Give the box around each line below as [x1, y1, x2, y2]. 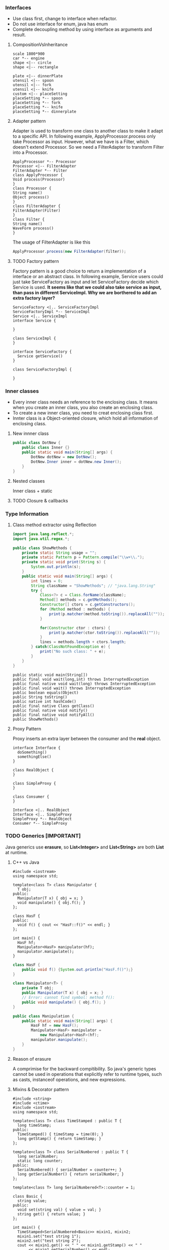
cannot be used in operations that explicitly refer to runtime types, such [12, 1071, 162, 1077]
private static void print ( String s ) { [22, 560, 106, 565]
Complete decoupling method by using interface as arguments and [12, 26, 152, 32]
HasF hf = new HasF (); [31, 1023, 79, 1028]
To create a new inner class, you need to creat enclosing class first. [12, 410, 153, 416]
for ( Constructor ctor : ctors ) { [39, 625, 110, 630]
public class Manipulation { [12, 1013, 74, 1019]
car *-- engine [12, 56, 45, 61]
